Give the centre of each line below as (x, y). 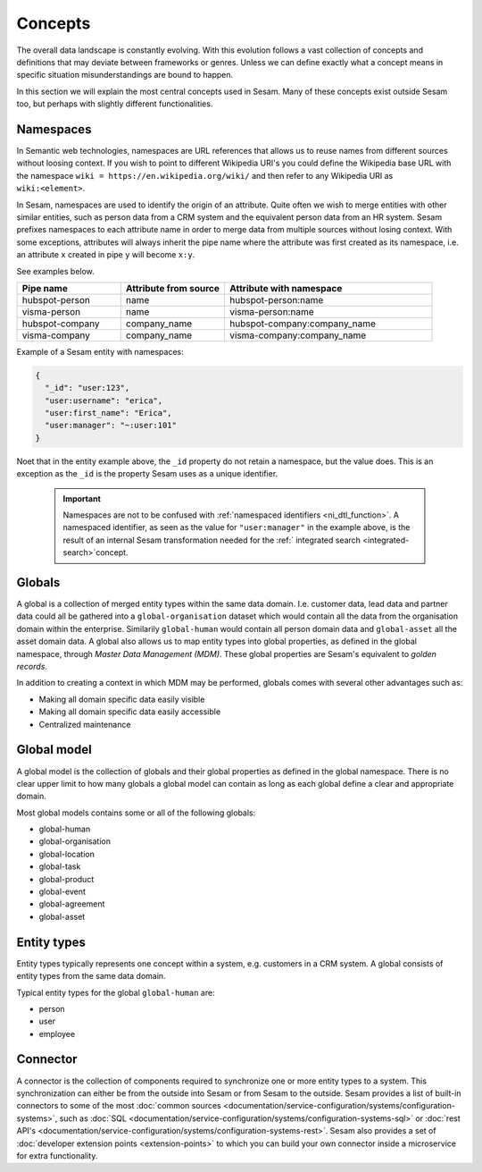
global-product (66, 879)
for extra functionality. (57, 1155)
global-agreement (72, 904)
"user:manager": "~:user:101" (111, 426)
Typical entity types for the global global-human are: (116, 992)
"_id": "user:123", (87, 388)
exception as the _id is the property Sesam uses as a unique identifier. (147, 474)
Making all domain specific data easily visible (122, 699)
